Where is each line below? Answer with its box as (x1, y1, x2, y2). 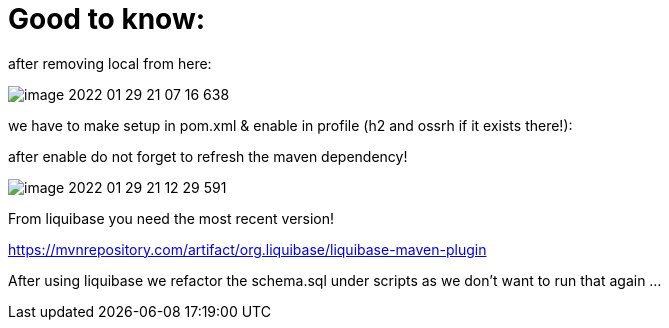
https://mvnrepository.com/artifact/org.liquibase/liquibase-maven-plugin (8, 240, 487, 258)
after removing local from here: (8, 54, 212, 72)
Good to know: (8, 2, 206, 36)
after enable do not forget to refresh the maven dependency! (8, 147, 408, 165)
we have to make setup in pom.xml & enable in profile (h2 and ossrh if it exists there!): (8, 116, 573, 134)
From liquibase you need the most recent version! (8, 209, 335, 227)
